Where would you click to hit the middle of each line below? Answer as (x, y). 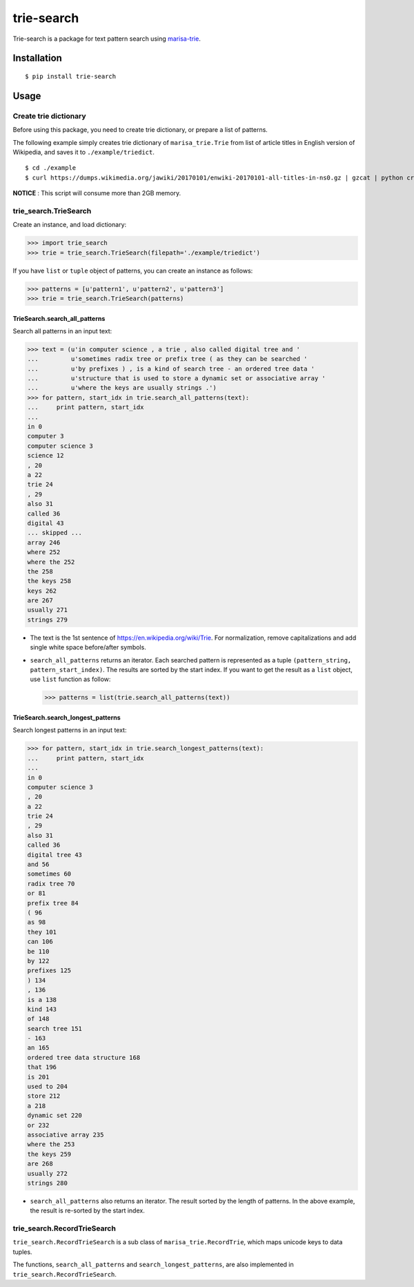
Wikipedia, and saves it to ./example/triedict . (84, 152)
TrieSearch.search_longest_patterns (67, 717)
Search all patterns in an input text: (62, 331)
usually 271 (48, 610)
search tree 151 (55, 1029)
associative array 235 (66, 1134)
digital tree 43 (55, 855)
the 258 (40, 571)
